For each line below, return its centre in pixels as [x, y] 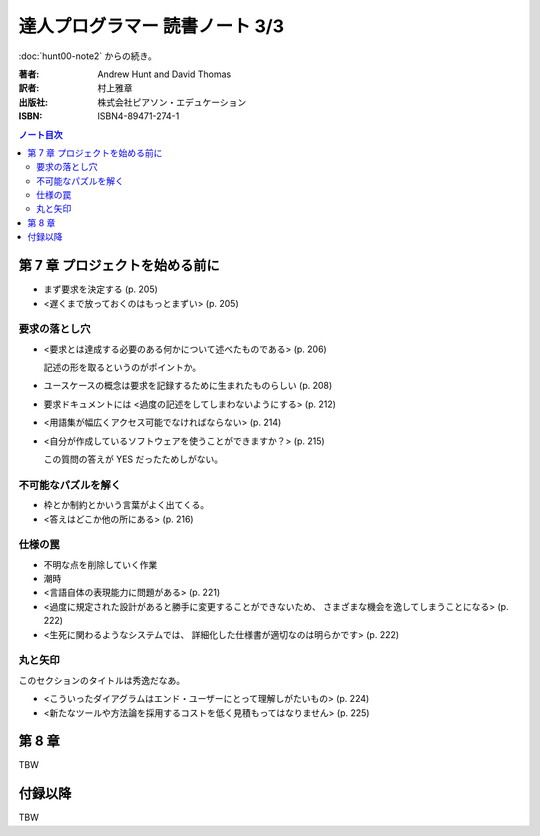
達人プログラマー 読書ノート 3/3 [151, 26]
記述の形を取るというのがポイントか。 [122, 367]
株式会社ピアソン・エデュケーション [172, 102]
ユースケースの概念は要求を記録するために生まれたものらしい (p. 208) [188, 386]
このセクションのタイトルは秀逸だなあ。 [101, 680]
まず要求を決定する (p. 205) [101, 289]
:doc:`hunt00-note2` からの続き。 [87, 56]
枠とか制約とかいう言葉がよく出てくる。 [126, 505]
